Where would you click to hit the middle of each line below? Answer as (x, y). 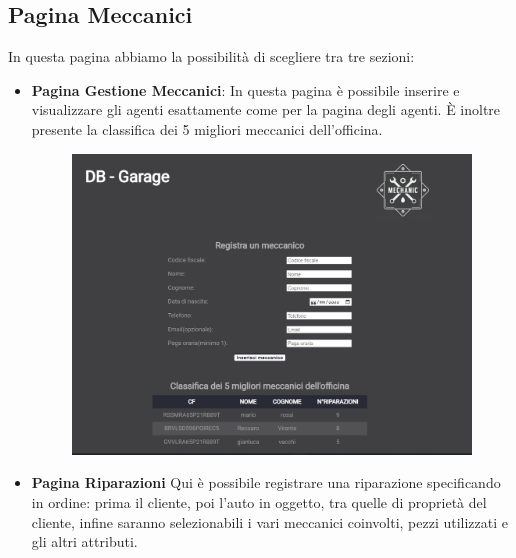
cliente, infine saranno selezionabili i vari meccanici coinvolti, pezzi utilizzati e (270, 521)
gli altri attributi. (84, 541)
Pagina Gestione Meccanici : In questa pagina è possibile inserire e (245, 89)
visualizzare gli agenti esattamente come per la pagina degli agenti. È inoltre (266, 109)
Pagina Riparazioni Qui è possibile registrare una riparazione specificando (266, 482)
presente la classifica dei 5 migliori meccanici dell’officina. (207, 128)
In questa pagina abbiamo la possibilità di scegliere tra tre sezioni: (211, 56)
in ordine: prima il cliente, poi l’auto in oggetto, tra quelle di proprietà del (259, 502)
